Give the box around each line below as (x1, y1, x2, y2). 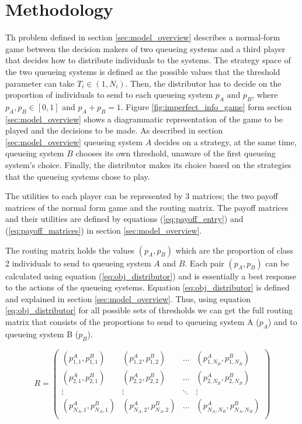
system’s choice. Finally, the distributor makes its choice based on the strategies (5, 159, 291, 171)
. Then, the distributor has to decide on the (125, 77, 282, 89)
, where (252, 88, 278, 101)
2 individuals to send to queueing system (5, 257, 151, 269)
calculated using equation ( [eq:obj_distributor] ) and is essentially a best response (5, 269, 297, 282)
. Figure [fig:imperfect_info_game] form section (120, 100, 292, 112)
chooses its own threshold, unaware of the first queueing (75, 147, 276, 159)
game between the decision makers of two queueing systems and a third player (5, 42, 286, 54)
